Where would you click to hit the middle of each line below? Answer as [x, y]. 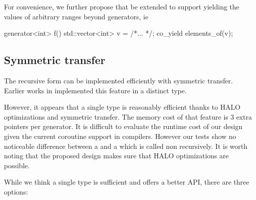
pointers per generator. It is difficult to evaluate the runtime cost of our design [123, 126]
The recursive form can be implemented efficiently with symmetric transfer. [119, 80]
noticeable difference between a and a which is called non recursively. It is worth [126, 146]
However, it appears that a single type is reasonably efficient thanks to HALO [122, 107]
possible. [17, 165]
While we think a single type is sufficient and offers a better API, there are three [127, 182]
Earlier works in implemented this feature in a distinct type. [95, 90]
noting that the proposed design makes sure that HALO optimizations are [116, 156]
